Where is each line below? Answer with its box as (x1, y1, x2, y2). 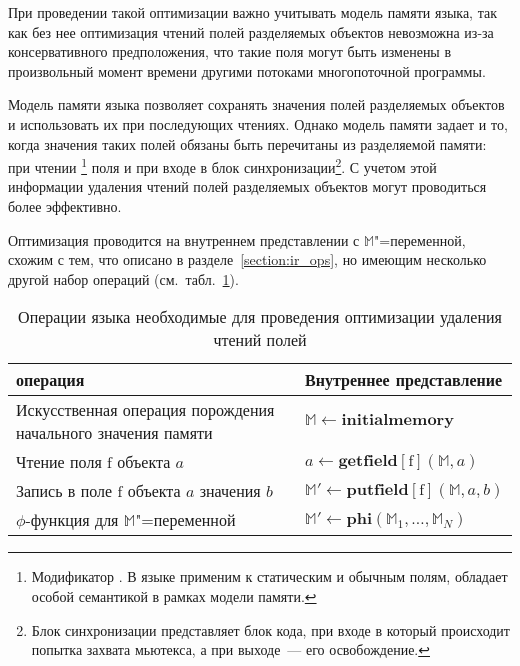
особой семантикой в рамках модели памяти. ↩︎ (31, 585, 317, 606)
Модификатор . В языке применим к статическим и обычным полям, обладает (31, 566, 508, 587)
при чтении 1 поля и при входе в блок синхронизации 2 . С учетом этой (8, 154, 437, 177)
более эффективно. (8, 196, 122, 216)
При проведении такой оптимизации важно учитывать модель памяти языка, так (8, 2, 497, 22)
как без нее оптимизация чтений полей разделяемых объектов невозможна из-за (8, 21, 494, 42)
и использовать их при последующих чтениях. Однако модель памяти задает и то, (8, 113, 508, 134)
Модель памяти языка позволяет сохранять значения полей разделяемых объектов (8, 94, 505, 115)
